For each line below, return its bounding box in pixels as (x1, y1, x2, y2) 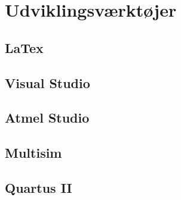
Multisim (5, 143, 62, 162)
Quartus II (5, 178, 72, 196)
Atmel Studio (5, 108, 90, 127)
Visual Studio (5, 73, 90, 92)
